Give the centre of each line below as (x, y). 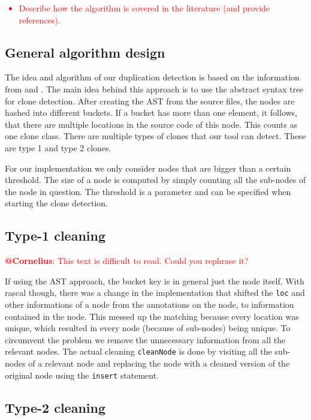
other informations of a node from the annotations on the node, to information (150, 304)
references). (40, 19)
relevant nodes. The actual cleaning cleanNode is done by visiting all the (138, 351)
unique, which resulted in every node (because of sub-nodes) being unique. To (148, 328)
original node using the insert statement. (82, 375)
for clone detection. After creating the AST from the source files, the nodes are (150, 100)
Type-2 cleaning (55, 407)
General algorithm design (85, 52)
